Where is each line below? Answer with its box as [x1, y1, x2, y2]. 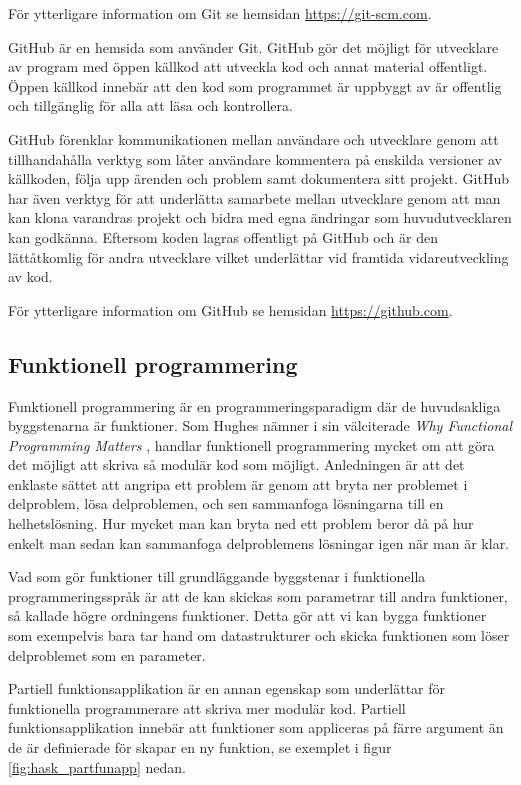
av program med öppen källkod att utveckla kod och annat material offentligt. [8, 56, 488, 77]
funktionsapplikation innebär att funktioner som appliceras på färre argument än [8, 717, 504, 738]
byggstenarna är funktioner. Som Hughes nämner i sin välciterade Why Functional [8, 415, 513, 436]
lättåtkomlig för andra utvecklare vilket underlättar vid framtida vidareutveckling [8, 246, 509, 267]
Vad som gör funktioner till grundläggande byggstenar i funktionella [8, 566, 426, 587]
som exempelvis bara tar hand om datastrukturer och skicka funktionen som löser [8, 625, 510, 646]
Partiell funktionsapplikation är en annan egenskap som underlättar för [8, 678, 446, 699]
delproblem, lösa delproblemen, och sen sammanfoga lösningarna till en [8, 493, 444, 514]
